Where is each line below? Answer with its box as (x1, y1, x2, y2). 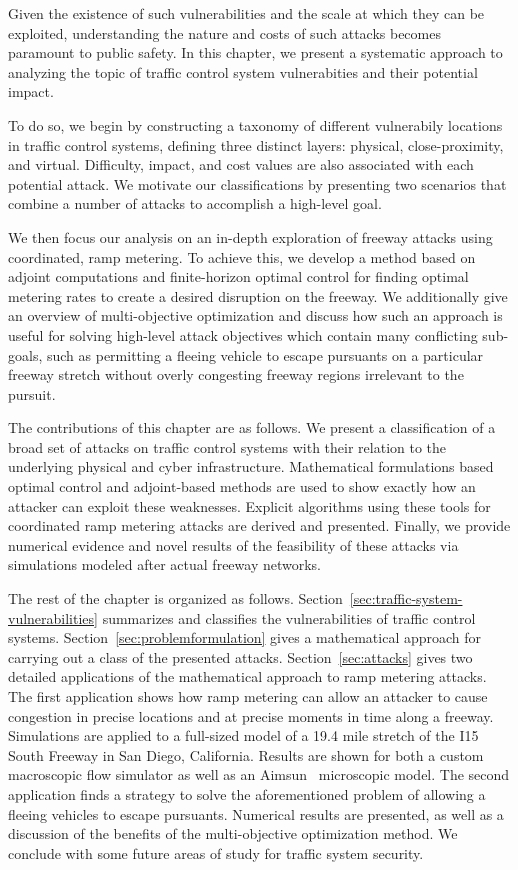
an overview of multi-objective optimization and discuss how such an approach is (8, 305, 503, 326)
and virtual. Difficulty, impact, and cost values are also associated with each (8, 154, 474, 175)
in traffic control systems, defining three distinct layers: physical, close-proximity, (8, 134, 504, 155)
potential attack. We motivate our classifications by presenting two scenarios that (8, 173, 507, 194)
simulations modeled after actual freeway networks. (8, 554, 321, 575)
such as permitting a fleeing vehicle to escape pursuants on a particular (46, 344, 484, 365)
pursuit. (8, 383, 56, 404)
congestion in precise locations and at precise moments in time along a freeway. (8, 705, 494, 726)
